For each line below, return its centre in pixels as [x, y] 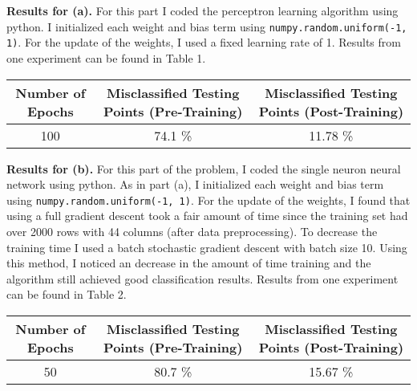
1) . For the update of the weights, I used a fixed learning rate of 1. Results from [204, 42]
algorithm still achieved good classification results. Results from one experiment [202, 278]
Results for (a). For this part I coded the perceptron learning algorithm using [202, 10]
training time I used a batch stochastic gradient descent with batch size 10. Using [207, 247]
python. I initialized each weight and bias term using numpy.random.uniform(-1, [207, 26]
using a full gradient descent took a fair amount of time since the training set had [207, 216]
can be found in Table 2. [67, 294]
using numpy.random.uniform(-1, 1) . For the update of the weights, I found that [208, 200]
